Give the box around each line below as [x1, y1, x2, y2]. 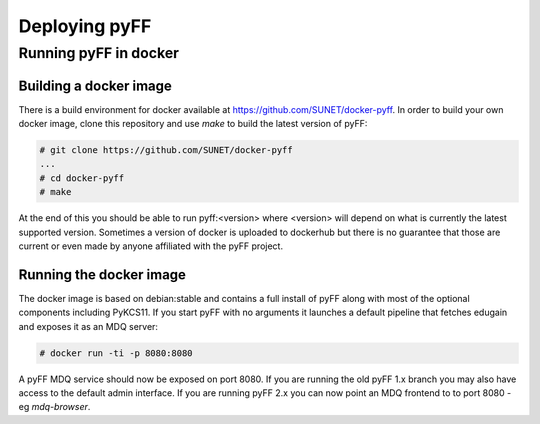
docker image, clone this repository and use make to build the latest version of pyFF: [18, 118, 368, 130]
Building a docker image [18, 77, 172, 94]
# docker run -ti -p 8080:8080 [39, 347, 194, 359]
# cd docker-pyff [39, 172, 125, 184]
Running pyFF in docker [18, 44, 180, 62]
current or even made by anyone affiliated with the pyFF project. [18, 240, 284, 252]
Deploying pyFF [18, 15, 152, 37]
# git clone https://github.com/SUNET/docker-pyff [39, 145, 294, 156]
